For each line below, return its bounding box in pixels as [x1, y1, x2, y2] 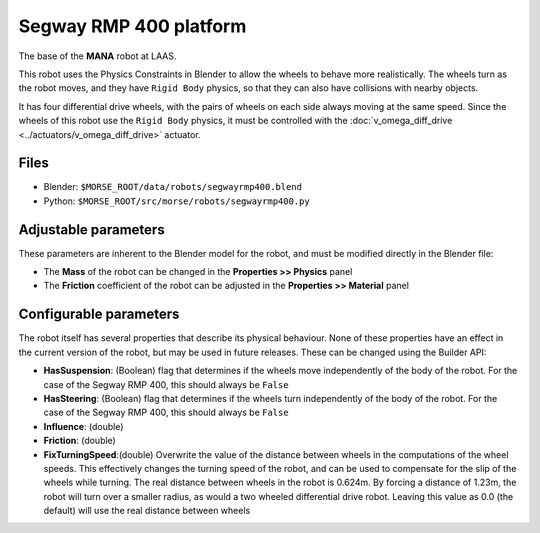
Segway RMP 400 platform [18, 15, 247, 37]
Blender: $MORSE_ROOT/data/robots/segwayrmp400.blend [43, 181, 302, 193]
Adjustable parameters [18, 221, 165, 238]
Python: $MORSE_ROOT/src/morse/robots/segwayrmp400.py [43, 195, 310, 207]
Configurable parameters [18, 306, 180, 323]
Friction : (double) [43, 435, 117, 447]
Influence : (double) [43, 420, 124, 432]
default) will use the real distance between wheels [43, 505, 251, 517]
